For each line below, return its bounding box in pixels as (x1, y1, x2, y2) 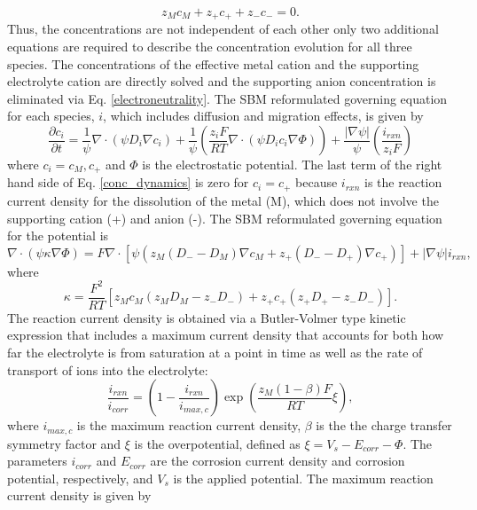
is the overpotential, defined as (134, 434, 301, 452)
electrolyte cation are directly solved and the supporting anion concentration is (7, 72, 436, 90)
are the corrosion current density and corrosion (150, 451, 405, 470)
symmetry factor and (7, 434, 121, 452)
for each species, (7, 106, 95, 125)
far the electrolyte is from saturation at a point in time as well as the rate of (7, 343, 423, 362)
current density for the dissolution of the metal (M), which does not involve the (7, 191, 439, 209)
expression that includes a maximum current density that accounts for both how (7, 326, 444, 344)
